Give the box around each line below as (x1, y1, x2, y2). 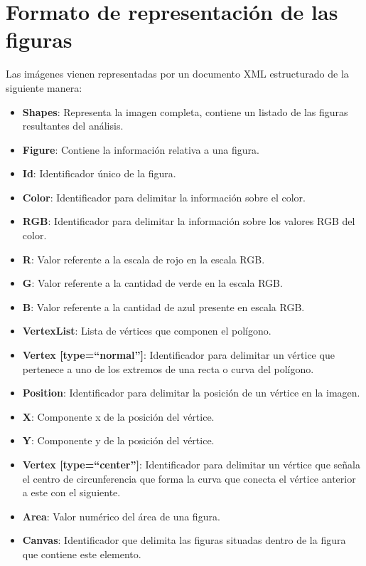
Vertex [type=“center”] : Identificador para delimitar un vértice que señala (22, 457, 360, 471)
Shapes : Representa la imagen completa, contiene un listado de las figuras (22, 104, 348, 119)
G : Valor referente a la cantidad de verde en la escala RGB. (22, 276, 283, 290)
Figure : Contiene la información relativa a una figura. (22, 142, 259, 157)
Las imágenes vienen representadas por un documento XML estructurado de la (6, 66, 349, 81)
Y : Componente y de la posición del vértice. (22, 433, 215, 448)
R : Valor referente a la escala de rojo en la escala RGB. (22, 251, 265, 266)
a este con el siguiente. (22, 485, 121, 500)
